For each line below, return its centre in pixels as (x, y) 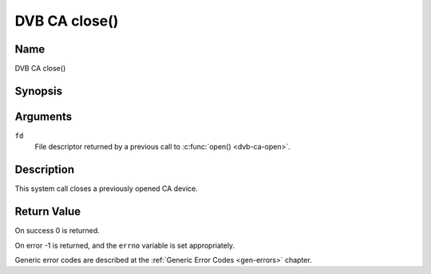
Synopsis (39, 91)
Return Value (48, 212)
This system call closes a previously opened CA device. (107, 189)
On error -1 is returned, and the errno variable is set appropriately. (125, 245)
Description (45, 170)
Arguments (43, 116)
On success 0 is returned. (57, 231)
